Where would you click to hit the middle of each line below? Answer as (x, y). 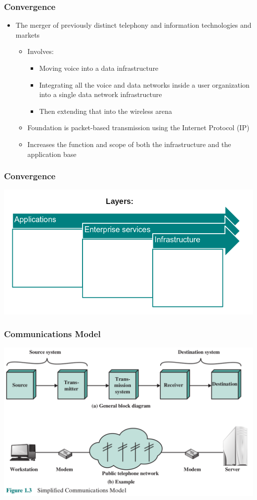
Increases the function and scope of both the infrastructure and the (129, 144)
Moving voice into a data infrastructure (99, 68)
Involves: (41, 51)
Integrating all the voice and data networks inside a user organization (144, 84)
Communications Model (52, 333)
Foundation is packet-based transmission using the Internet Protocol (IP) (138, 127)
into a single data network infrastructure (101, 94)
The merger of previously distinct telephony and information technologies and (133, 25)
